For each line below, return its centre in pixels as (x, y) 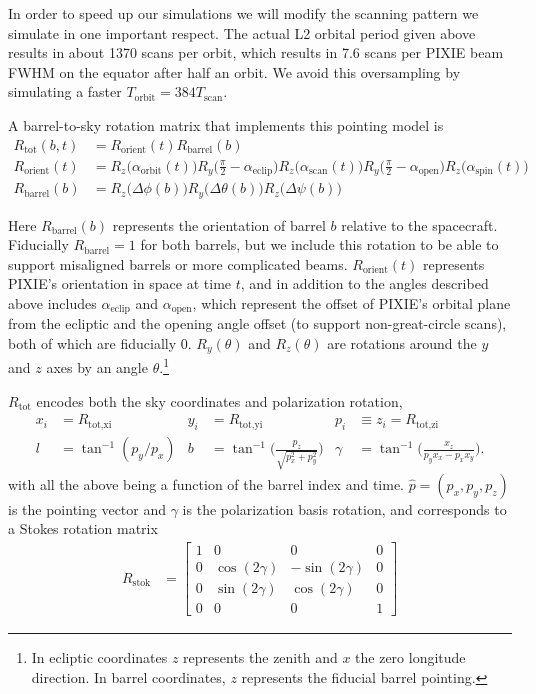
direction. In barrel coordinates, (128, 676)
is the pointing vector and (87, 508)
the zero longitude (410, 657)
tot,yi (251, 424)
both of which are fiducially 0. (100, 342)
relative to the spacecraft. (419, 224)
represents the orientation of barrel (219, 224)
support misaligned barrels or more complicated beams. (178, 263)
